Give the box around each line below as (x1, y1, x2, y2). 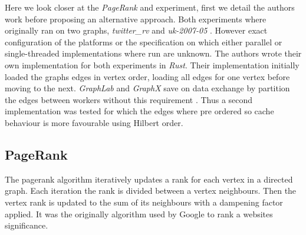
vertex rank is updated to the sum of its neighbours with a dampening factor (5, 196, 283, 208)
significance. (5, 219, 48, 231)
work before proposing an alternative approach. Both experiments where (5, 12, 266, 25)
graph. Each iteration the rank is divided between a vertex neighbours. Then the (5, 184, 297, 197)
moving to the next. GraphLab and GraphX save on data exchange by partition (5, 82, 290, 94)
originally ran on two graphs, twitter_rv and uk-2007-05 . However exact (5, 24, 268, 37)
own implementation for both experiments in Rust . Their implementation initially (5, 58, 300, 71)
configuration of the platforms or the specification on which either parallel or (5, 35, 282, 48)
